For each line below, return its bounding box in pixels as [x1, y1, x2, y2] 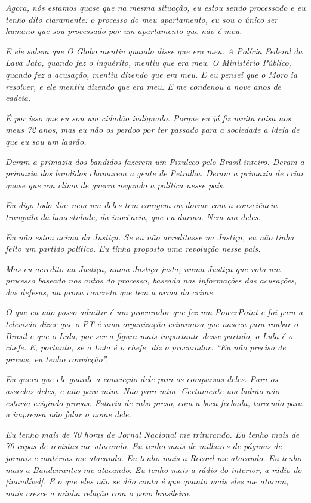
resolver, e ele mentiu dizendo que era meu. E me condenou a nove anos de [5, 80, 281, 92]
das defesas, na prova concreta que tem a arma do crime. [5, 285, 215, 298]
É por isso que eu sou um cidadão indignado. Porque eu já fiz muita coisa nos [5, 111, 291, 124]
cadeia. [5, 92, 31, 104]
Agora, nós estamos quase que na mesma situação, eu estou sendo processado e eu [5, 1, 306, 13]
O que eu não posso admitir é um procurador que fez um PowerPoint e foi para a [5, 306, 303, 318]
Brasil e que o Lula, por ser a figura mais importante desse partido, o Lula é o [5, 329, 293, 342]
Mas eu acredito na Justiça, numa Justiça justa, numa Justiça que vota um [5, 262, 281, 275]
